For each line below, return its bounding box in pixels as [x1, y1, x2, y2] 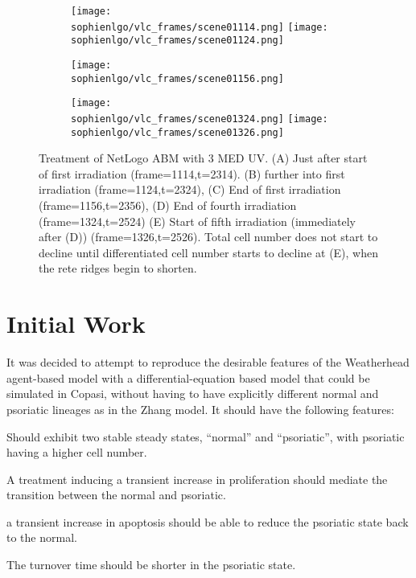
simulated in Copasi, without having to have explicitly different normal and [6, 385, 379, 402]
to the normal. [6, 529, 77, 546]
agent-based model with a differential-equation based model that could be [6, 369, 370, 386]
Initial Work [6, 307, 146, 340]
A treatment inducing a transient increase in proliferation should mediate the [6, 470, 388, 487]
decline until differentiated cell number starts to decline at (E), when [39, 244, 379, 260]
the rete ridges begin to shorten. [39, 260, 197, 277]
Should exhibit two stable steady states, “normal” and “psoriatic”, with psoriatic [6, 428, 405, 445]
